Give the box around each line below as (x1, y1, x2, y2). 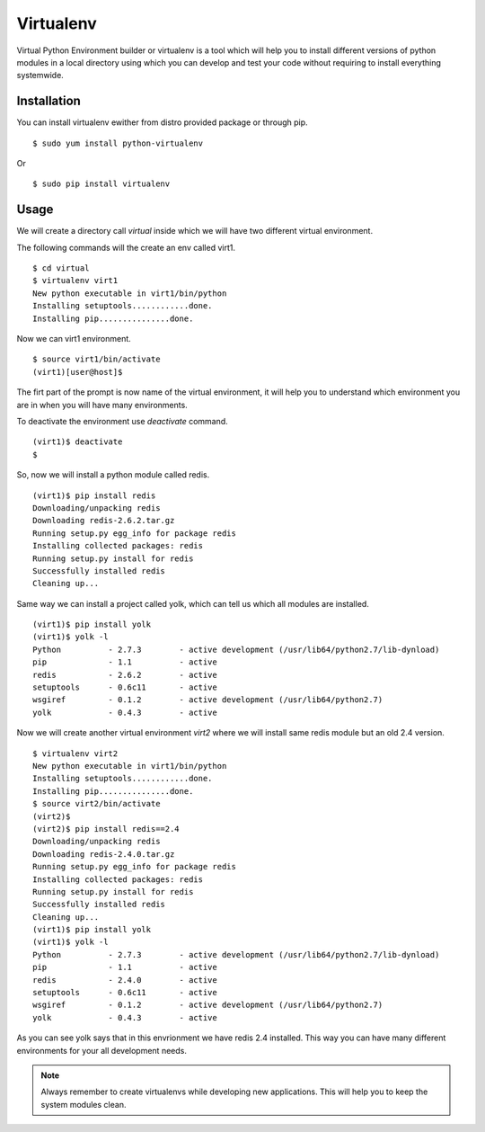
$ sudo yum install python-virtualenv (32, 138, 204, 148)
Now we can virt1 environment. (16, 334, 132, 344)
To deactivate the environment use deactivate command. (16, 416, 228, 426)
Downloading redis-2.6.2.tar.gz (32, 515, 175, 526)
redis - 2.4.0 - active (32, 975, 217, 985)
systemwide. (16, 70, 65, 81)
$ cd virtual (32, 263, 90, 273)
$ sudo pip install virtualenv (32, 179, 171, 189)
